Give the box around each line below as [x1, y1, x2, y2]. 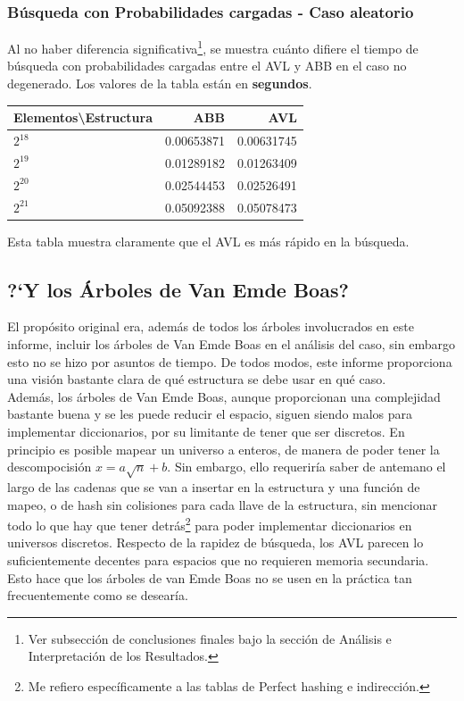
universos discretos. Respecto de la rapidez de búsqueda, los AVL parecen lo [7, 533, 424, 552]
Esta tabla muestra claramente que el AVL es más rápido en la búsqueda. [7, 231, 410, 250]
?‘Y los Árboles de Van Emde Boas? [7, 275, 349, 303]
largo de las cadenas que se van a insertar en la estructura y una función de [7, 477, 420, 496]
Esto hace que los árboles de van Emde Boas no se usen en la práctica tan [7, 568, 412, 587]
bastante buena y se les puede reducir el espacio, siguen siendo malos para [7, 405, 413, 423]
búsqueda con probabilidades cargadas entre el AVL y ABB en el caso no [7, 56, 407, 75]
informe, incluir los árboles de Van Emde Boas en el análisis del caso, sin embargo [7, 335, 455, 354]
